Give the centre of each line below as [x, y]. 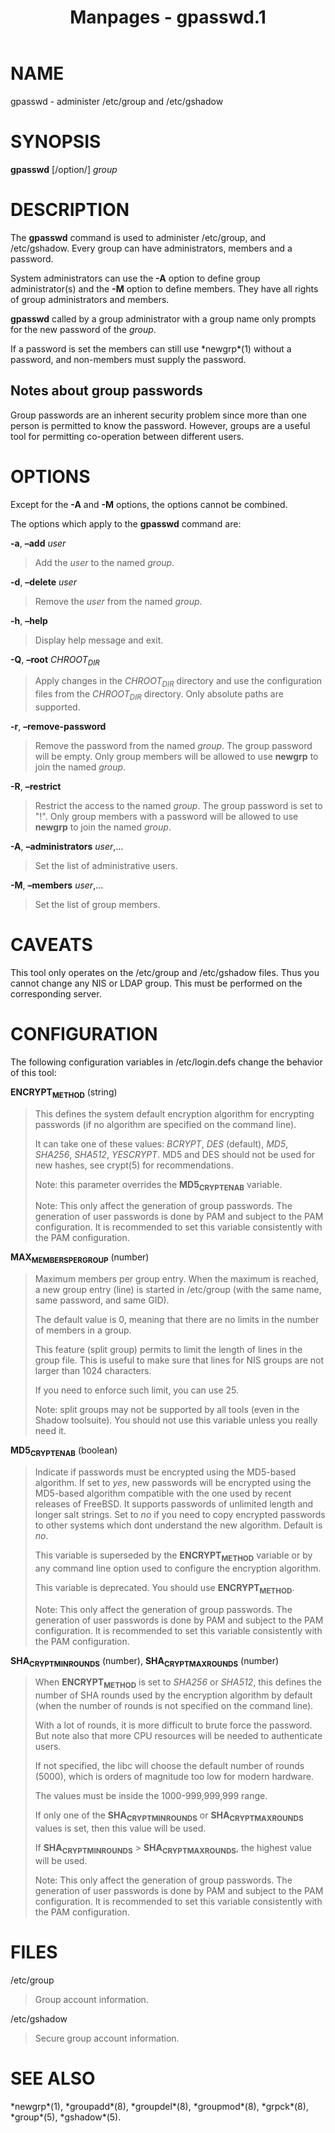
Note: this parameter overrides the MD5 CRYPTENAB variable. [158, 1185]
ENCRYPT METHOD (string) [64, 1093]
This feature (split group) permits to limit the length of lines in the [168, 1350]
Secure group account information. [107, 2038]
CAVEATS [51, 945]
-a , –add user [38, 543]
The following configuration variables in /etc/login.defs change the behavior [166, 1062]
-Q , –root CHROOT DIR [55, 660]
